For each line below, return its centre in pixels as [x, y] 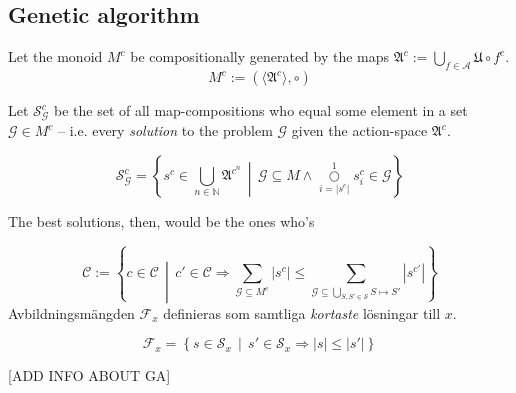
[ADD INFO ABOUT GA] [89, 375]
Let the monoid [55, 56]
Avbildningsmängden [71, 312]
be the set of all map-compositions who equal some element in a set [260, 110]
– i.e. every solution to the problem [165, 130]
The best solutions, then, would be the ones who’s [161, 221]
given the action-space [359, 130]
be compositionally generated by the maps [260, 56]
